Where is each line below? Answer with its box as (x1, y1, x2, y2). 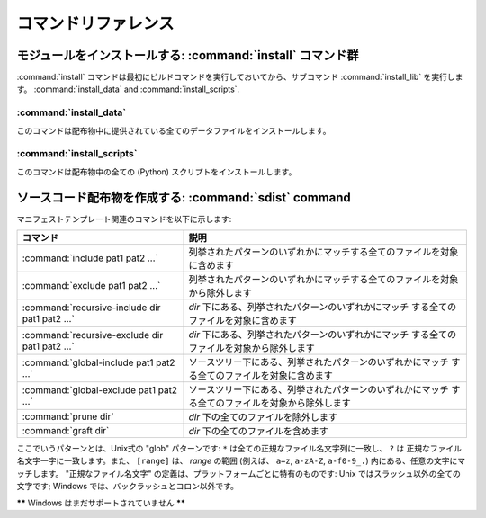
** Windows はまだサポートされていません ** (16, 497, 186, 508)
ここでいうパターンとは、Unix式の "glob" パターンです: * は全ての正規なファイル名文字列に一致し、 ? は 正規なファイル (16, 443, 463, 454)
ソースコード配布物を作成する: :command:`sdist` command (16, 190, 351, 205)
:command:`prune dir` (22, 410, 114, 423)
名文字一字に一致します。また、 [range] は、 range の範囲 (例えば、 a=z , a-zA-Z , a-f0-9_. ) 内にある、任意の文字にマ (16, 455, 466, 467)
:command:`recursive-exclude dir (22, 329, 164, 342)
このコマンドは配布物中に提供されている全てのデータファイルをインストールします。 (16, 125, 331, 136)
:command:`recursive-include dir (22, 301, 161, 314)
